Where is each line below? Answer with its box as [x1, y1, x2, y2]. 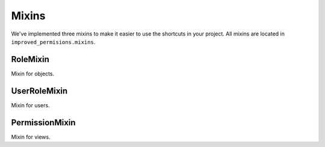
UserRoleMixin [11, 86, 68, 96]
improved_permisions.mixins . [11, 38, 96, 45]
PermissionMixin [11, 117, 76, 128]
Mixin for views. [11, 133, 51, 140]
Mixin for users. [11, 101, 51, 108]
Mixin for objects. [11, 70, 55, 77]
